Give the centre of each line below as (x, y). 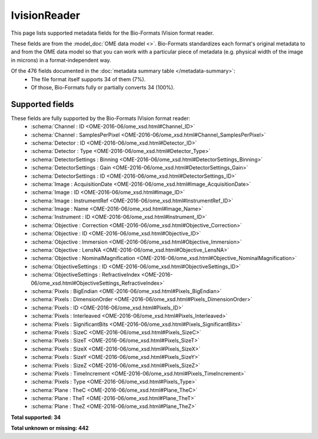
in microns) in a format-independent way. (61, 60)
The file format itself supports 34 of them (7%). (88, 79)
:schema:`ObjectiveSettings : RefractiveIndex (86, 275)
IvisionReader (46, 15)
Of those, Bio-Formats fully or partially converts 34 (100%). (103, 87)
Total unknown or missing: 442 (50, 428)
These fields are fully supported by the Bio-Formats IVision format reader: (101, 118)
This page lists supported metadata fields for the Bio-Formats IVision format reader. (112, 33)
